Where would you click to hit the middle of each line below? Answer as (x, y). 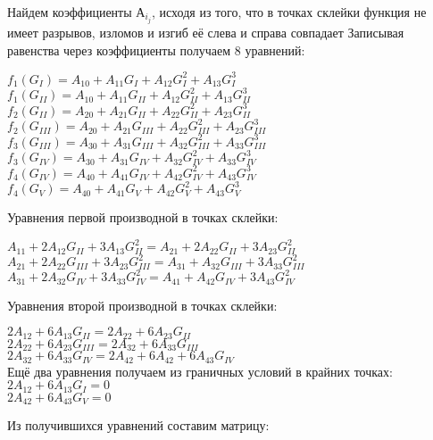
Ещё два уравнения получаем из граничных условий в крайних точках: (200, 371)
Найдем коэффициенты (70, 12)
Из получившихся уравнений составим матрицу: (138, 425)
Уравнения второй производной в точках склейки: (142, 305)
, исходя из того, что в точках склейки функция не (289, 12)
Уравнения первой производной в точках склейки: (143, 217)
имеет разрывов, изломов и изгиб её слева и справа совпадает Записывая (206, 33)
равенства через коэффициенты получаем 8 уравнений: (156, 50)
